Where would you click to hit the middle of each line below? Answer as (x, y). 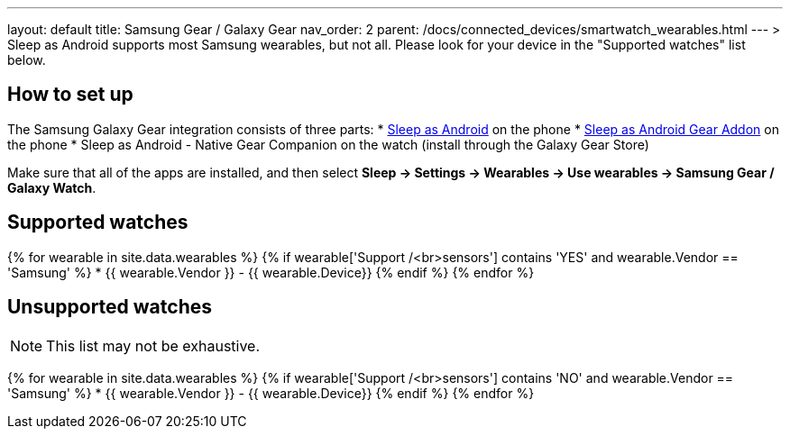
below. (27, 60)
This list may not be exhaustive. (153, 345)
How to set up (70, 95)
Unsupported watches (110, 307)
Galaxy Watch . (52, 187)
